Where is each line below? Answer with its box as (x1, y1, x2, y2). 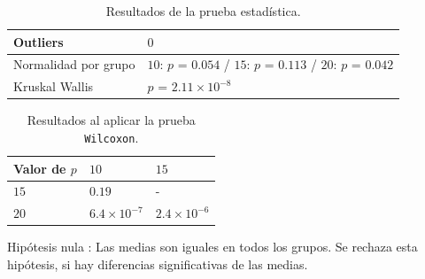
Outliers (13, 32, 64, 50)
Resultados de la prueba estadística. (105, 2, 301, 19)
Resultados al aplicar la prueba (27, 111, 196, 129)
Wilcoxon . (84, 128, 139, 146)
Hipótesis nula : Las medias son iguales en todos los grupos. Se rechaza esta (7, 237, 418, 256)
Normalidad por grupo (13, 55, 135, 74)
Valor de (13, 159, 66, 177)
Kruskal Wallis (13, 77, 94, 96)
